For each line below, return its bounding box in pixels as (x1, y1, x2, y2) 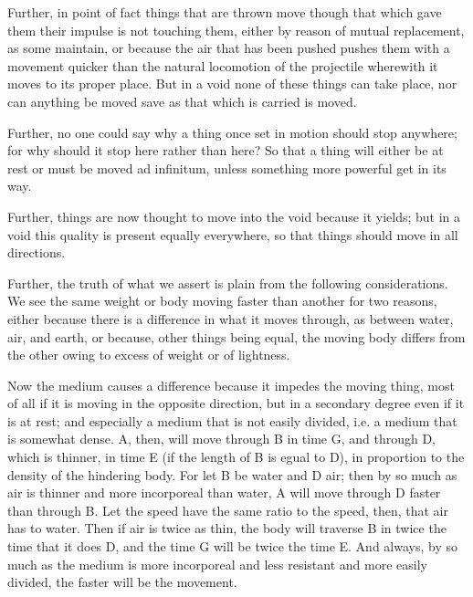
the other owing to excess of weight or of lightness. (7, 345, 290, 364)
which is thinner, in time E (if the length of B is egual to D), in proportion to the (7, 447, 465, 466)
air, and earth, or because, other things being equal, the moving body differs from (7, 327, 466, 346)
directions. (7, 243, 66, 262)
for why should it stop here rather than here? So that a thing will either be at (7, 141, 444, 160)
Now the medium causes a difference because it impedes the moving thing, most (7, 375, 455, 394)
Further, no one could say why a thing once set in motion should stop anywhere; (7, 122, 457, 141)
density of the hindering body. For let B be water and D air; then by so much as (7, 465, 457, 484)
